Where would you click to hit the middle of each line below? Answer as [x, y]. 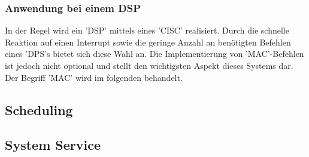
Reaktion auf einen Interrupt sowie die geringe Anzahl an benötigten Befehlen [148, 42]
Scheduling [39, 109]
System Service [53, 145]
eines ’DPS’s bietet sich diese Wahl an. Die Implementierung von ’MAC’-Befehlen [154, 54]
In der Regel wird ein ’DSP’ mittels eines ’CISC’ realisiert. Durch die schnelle [147, 30]
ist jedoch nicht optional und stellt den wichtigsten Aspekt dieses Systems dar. [149, 65]
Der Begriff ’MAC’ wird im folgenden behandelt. [94, 77]
